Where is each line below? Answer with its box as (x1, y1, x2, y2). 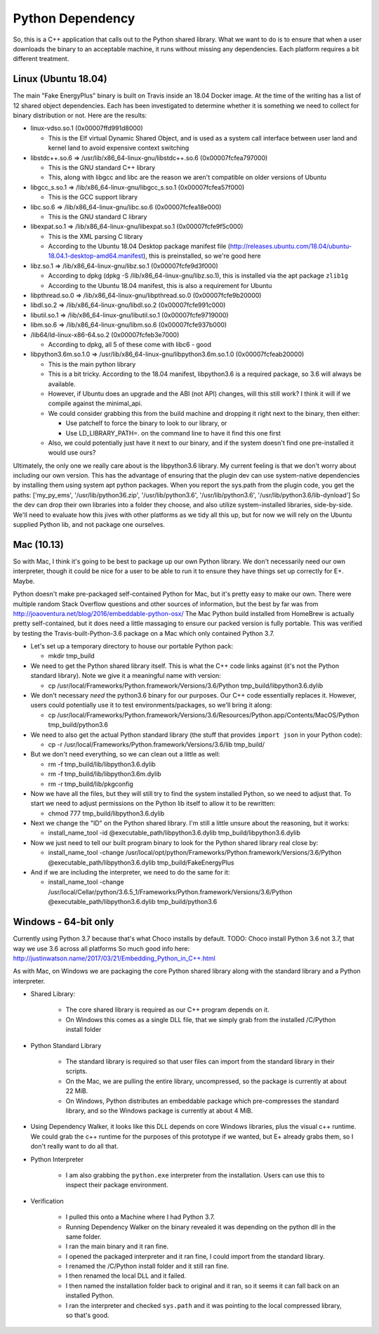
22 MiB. (65, 1087, 88, 1095)
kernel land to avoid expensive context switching (48, 144, 189, 152)
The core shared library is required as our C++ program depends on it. (65, 1005, 270, 1014)
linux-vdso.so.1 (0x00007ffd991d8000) (30, 124, 143, 133)
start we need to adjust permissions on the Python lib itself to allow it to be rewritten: (30, 799, 276, 808)
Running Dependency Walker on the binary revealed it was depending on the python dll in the (65, 1222, 336, 1231)
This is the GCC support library (48, 193, 138, 202)
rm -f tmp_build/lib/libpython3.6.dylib (48, 759, 156, 769)
